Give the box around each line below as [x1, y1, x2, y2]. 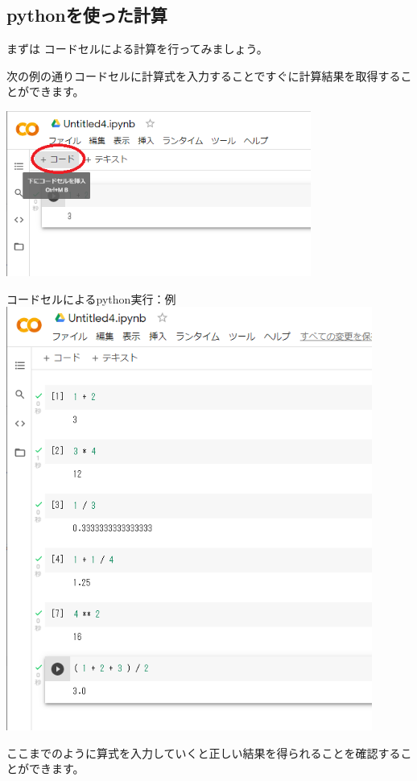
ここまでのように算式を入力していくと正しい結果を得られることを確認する [6, 744, 401, 761]
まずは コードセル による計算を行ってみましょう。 [6, 40, 268, 57]
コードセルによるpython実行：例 [6, 290, 176, 307]
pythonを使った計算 [6, 2, 167, 27]
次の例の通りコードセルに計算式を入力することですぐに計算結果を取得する [6, 67, 401, 84]
